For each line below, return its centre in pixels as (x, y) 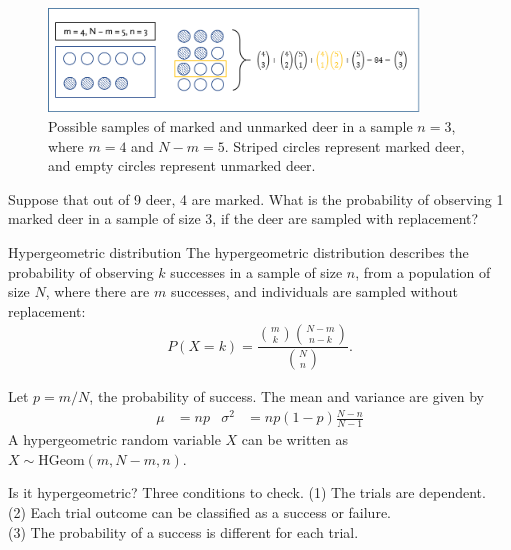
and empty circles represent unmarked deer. (182, 165)
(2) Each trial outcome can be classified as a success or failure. (199, 512)
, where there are (97, 291)
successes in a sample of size (256, 271)
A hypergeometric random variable (114, 439)
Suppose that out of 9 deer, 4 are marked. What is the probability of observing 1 (256, 198)
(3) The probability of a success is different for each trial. (183, 531)
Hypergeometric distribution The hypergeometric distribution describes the (238, 252)
